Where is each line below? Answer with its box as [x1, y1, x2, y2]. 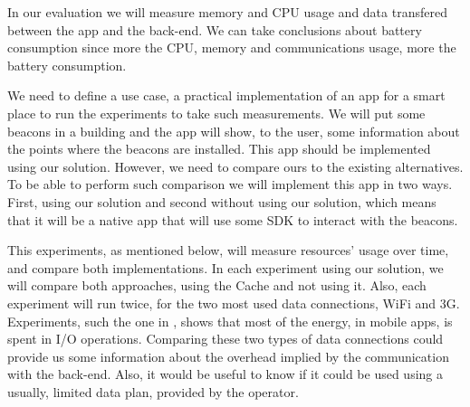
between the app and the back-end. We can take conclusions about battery [7, 20, 422, 39]
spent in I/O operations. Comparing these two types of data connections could [7, 329, 444, 348]
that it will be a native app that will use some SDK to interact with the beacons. [7, 210, 458, 229]
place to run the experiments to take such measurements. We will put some [7, 103, 426, 122]
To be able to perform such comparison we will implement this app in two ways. [7, 175, 453, 194]
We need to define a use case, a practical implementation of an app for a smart [7, 86, 446, 105]
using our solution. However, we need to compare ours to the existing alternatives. [7, 156, 464, 175]
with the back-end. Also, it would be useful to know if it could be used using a [7, 364, 443, 383]
